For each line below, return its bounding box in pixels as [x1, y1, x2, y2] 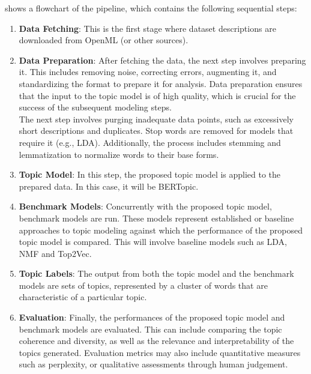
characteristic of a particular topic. [19, 291, 147, 303]
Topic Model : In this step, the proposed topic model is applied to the [19, 168, 281, 181]
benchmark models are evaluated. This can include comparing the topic [19, 322, 282, 335]
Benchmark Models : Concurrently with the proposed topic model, [19, 200, 272, 213]
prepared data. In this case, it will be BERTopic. [19, 179, 199, 192]
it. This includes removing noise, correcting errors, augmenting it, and [19, 65, 277, 78]
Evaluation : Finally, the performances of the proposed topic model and [19, 311, 285, 324]
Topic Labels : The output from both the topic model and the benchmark [19, 267, 294, 280]
